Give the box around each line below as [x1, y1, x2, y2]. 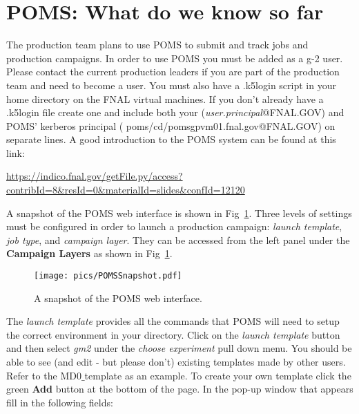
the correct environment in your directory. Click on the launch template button [6, 327, 340, 341]
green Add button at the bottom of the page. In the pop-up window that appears [6, 382, 353, 396]
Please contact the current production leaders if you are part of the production [6, 64, 340, 79]
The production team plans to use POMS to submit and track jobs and [6, 37, 309, 52]
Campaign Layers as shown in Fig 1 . [6, 246, 173, 261]
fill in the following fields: [6, 395, 113, 409]
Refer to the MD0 [6, 368, 81, 382]
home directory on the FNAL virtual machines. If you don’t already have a [6, 91, 324, 106]
